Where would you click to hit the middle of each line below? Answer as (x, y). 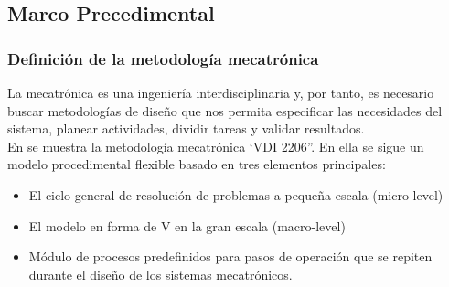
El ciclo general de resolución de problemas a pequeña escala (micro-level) (236, 194)
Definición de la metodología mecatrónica (163, 58)
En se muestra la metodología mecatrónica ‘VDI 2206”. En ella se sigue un (216, 146)
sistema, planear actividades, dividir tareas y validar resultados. (186, 128)
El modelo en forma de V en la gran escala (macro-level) (187, 225)
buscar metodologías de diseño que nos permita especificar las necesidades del (225, 110)
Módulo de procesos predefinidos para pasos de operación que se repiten (230, 256)
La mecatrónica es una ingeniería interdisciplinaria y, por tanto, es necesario (221, 92)
